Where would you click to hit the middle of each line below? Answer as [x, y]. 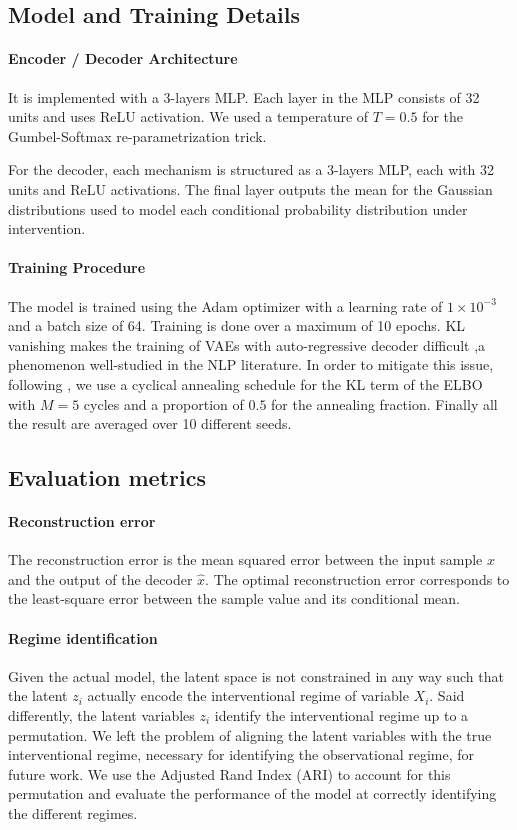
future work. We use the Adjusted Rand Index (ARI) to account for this [229, 773]
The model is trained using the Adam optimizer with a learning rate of [225, 305]
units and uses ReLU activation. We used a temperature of [188, 116]
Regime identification [83, 637]
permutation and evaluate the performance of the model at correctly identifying [252, 793]
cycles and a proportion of [163, 403]
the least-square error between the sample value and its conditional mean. [234, 598]
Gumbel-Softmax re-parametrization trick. [137, 135]
